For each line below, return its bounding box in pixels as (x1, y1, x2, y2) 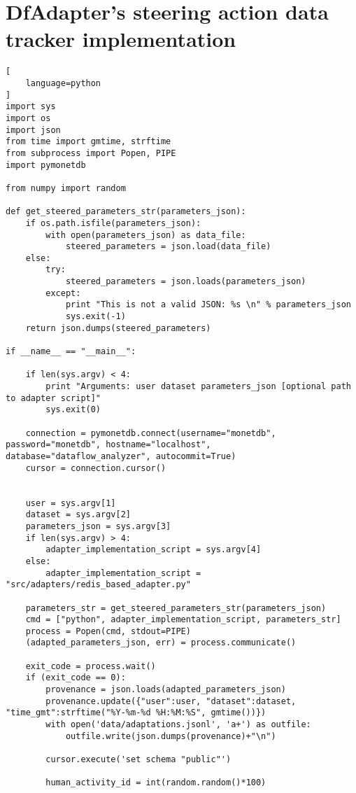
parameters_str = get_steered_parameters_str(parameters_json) (25, 603, 327, 613)
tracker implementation (6, 24, 236, 53)
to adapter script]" (6, 393, 101, 403)
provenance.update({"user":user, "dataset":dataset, (45, 696, 297, 706)
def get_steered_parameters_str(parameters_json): (6, 206, 246, 217)
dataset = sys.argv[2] (25, 510, 131, 520)
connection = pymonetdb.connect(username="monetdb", (25, 428, 276, 438)
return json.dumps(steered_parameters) (25, 323, 211, 333)
